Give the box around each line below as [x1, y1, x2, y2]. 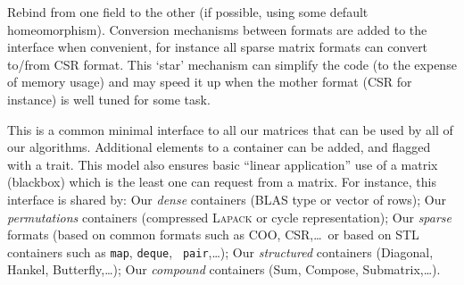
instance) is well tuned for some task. [7, 89, 211, 108]
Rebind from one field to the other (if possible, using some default [7, 3, 369, 21]
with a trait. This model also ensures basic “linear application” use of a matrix [7, 155, 438, 173]
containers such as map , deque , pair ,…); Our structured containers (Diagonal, [7, 242, 434, 261]
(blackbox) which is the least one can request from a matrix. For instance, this [7, 172, 436, 191]
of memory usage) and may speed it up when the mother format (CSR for [7, 72, 412, 91]
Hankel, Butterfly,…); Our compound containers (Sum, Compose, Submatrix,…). [7, 260, 441, 279]
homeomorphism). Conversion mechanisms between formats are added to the [7, 20, 427, 38]
